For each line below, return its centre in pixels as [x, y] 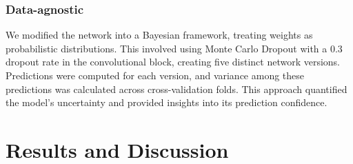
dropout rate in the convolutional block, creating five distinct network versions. [173, 62]
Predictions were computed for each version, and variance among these [155, 75]
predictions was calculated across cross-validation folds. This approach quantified [176, 89]
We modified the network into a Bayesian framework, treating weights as [159, 35]
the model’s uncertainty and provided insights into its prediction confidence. [167, 102]
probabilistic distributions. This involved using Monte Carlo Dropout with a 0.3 [174, 48]
